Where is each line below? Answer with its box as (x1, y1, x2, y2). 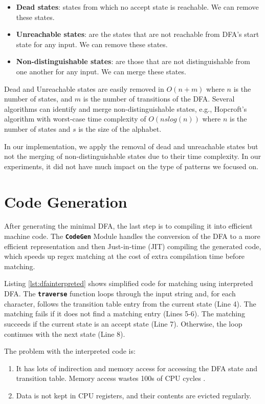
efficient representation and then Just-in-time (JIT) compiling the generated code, (4, 240, 261, 251)
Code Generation (4, 191, 127, 212)
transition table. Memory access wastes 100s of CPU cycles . (16, 373, 206, 383)
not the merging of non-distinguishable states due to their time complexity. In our (4, 151, 261, 161)
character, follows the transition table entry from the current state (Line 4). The (4, 298, 256, 309)
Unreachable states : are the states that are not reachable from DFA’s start (16, 29, 259, 39)
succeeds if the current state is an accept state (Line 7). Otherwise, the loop (4, 318, 242, 329)
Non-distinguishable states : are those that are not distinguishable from (16, 56, 250, 67)
